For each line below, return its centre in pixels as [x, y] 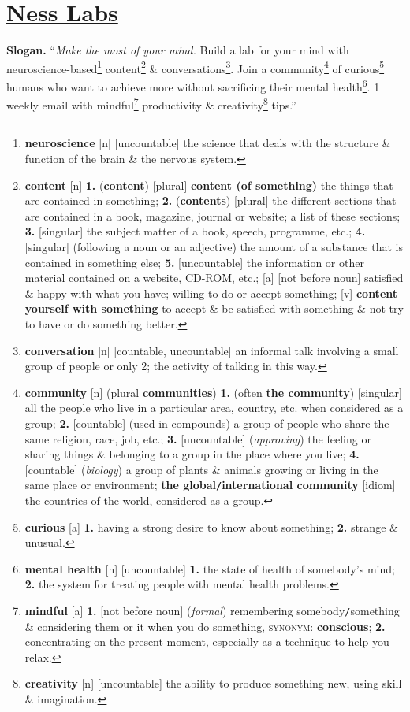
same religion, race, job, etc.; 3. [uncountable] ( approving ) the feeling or [198, 438]
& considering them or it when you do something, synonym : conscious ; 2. [205, 626]
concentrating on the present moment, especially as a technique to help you [207, 642]
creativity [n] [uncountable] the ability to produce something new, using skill [213, 683]
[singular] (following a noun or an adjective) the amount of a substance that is [214, 247]
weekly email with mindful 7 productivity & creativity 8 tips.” [151, 104]
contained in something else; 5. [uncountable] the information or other [194, 262]
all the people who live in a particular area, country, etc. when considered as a [214, 408]
